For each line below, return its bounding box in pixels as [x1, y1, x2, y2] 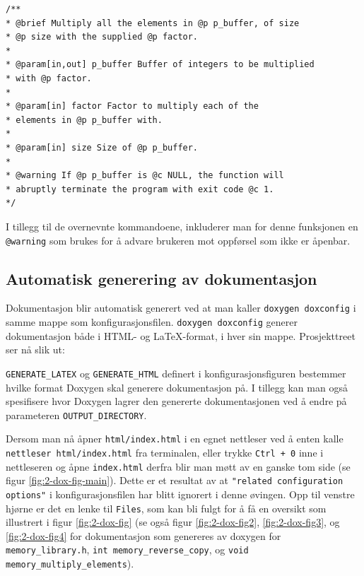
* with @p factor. [6, 73, 92, 83]
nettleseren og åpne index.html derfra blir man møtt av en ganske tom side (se [6, 459, 351, 474]
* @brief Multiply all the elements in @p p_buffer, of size [6, 18, 300, 28]
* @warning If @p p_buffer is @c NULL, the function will [6, 170, 284, 181]
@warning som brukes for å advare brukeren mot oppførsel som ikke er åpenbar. [6, 233, 351, 247]
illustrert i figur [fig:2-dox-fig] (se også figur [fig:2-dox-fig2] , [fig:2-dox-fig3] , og [6, 515, 340, 529]
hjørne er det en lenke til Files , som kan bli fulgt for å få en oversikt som [6, 500, 327, 515]
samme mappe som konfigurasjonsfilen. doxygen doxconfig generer [6, 315, 298, 329]
